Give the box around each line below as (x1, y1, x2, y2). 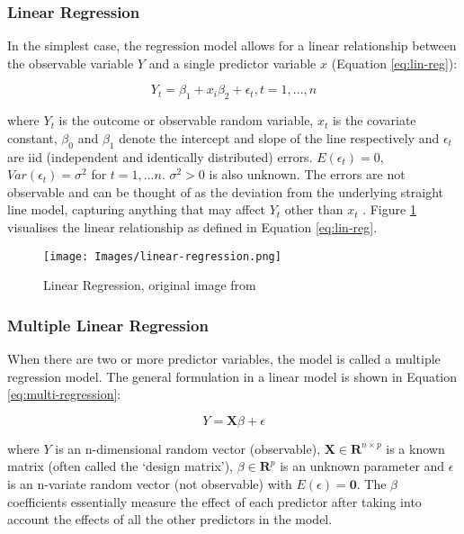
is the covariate (332, 111, 416, 130)
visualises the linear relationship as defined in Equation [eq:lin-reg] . (7, 217, 378, 236)
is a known (386, 439, 445, 457)
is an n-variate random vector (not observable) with (7, 475, 292, 493)
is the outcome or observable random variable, (58, 111, 314, 130)
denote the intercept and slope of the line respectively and (119, 128, 440, 147)
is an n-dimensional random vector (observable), (55, 439, 321, 457)
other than (284, 200, 344, 219)
